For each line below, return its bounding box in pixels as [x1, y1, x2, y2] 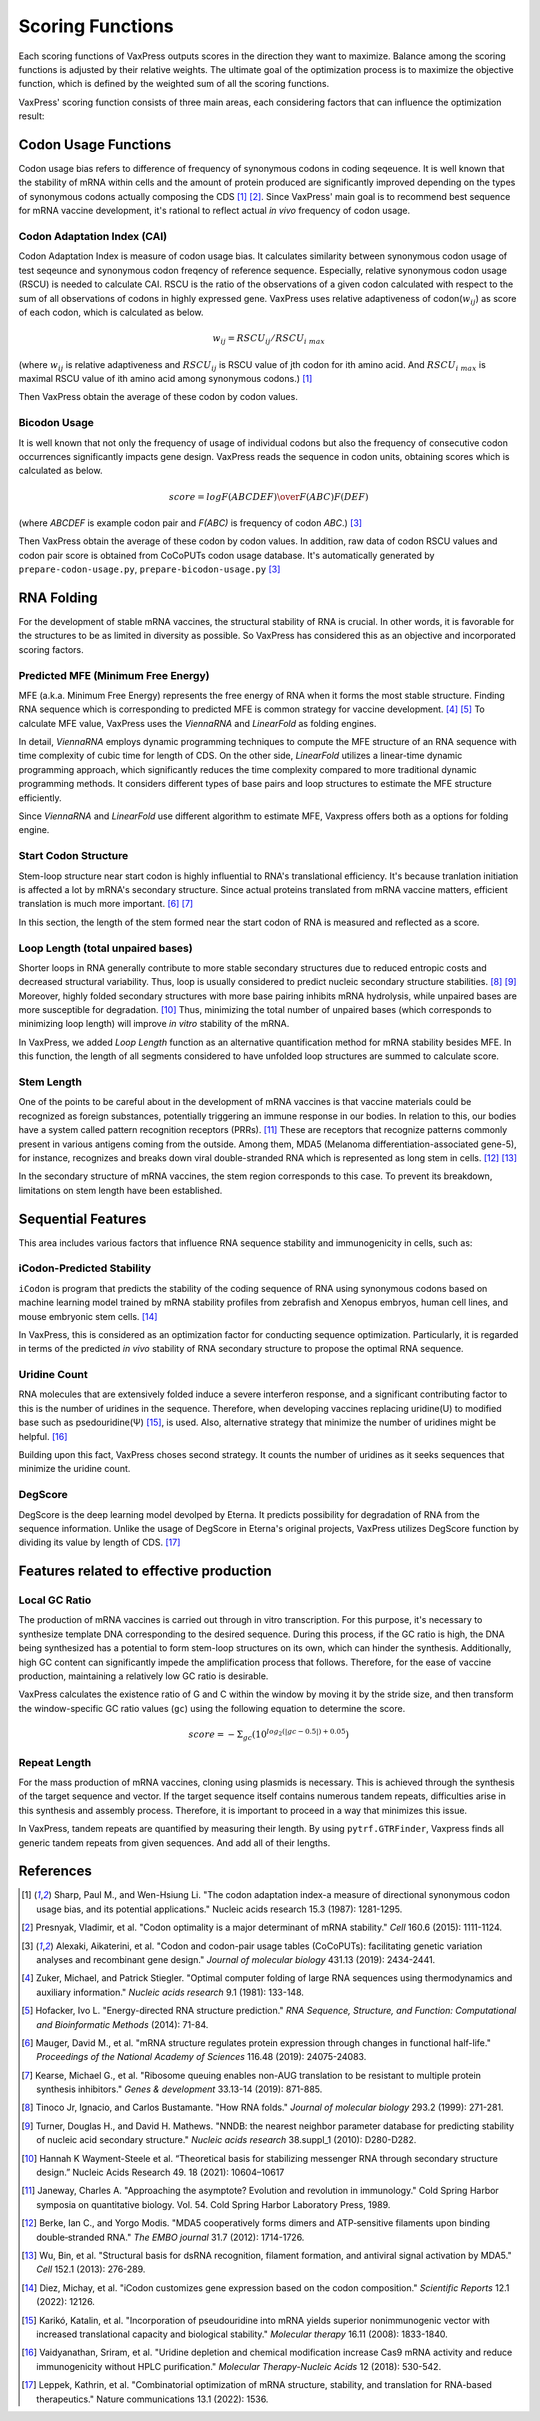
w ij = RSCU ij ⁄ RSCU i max [212, 333, 325, 346]
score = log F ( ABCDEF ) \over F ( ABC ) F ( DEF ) [168, 491, 369, 502]
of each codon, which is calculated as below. [18, 306, 204, 318]
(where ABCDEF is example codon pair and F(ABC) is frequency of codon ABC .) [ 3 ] [18, 516, 363, 529]
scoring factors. [18, 643, 84, 655]
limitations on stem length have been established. [18, 1184, 223, 1196]
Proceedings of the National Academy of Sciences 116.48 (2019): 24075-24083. [36, 2051, 367, 2063]
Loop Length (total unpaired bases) [18, 941, 194, 955]
